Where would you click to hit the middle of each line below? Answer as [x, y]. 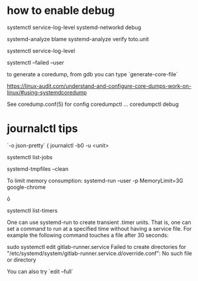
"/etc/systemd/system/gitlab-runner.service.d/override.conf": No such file [100, 253]
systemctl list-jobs [30, 157]
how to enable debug [61, 11]
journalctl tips [42, 129]
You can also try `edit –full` [40, 271]
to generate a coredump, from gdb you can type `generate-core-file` [92, 74]
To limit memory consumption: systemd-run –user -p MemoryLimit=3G [95, 180]
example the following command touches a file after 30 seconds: [88, 235]
